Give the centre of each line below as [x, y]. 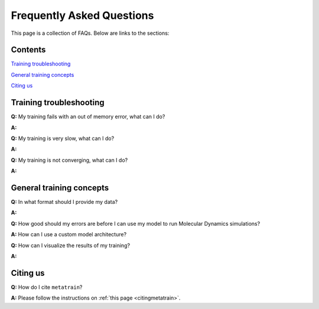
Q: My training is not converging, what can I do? [69, 160]
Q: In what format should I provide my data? [64, 202]
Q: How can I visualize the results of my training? [70, 245]
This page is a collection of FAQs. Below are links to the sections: [90, 33]
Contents [28, 50]
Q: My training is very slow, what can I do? [63, 138]
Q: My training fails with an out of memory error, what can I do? [88, 117]
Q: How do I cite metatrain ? [47, 287]
